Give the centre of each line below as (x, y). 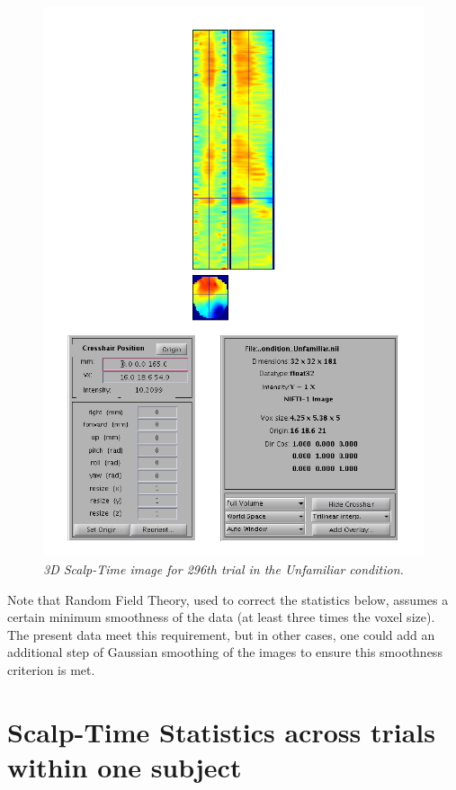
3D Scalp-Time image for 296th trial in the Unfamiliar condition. (224, 569)
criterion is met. (51, 670)
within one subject (125, 767)
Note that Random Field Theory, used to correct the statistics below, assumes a (228, 599)
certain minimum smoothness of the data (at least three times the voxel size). (221, 617)
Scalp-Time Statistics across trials (221, 731)
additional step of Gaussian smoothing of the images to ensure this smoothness (225, 652)
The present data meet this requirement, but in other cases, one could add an (221, 634)
